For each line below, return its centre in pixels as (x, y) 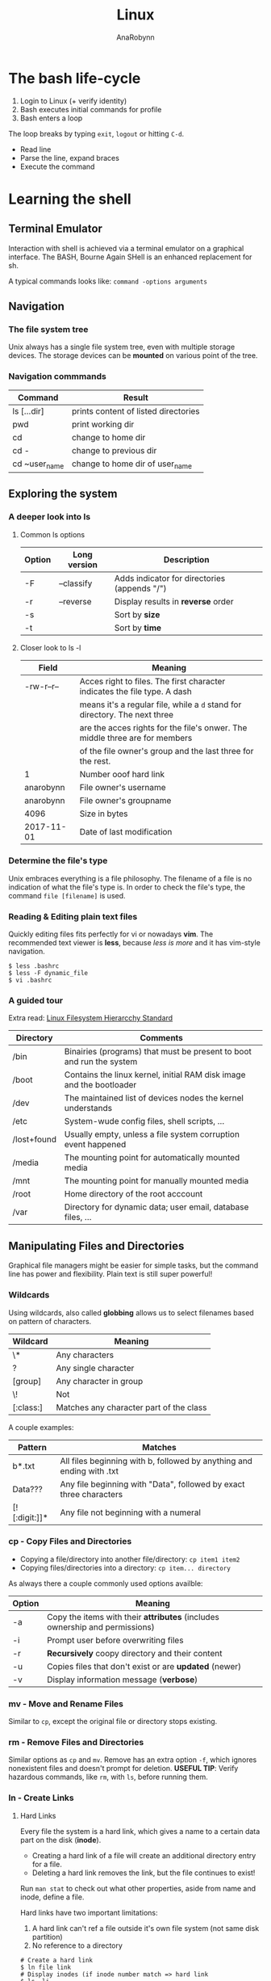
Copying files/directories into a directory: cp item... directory (125, 1567)
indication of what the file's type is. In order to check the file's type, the (127, 887)
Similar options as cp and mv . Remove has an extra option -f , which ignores (133, 1760)
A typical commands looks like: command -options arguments (108, 281)
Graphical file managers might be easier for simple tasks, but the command (133, 1265)
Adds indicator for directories (170, 578)
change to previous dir (114, 450)
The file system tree (48, 329)
